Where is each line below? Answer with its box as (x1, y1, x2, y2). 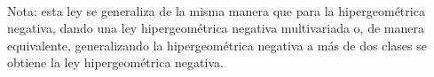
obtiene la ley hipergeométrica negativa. (7, 53, 224, 72)
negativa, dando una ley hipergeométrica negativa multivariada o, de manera (7, 19, 424, 37)
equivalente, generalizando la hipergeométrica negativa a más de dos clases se (7, 35, 427, 54)
